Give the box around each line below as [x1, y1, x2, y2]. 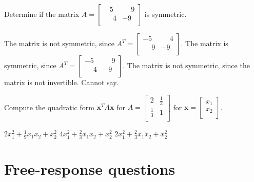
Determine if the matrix [4, 9, 80, 19]
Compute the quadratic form [4, 102, 94, 112]
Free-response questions [4, 158, 175, 179]
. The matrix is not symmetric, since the [123, 60, 250, 70]
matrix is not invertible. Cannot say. [4, 77, 119, 87]
